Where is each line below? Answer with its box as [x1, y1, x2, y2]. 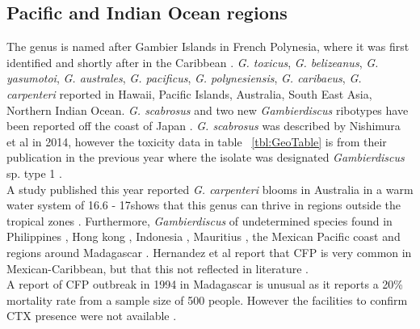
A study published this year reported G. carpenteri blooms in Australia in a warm [6, 180, 414, 197]
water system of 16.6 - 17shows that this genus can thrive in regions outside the [6, 196, 401, 213]
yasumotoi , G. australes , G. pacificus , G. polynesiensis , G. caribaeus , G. [6, 70, 362, 86]
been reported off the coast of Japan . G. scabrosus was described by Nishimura [6, 117, 401, 134]
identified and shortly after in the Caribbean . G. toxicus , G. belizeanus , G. [6, 53, 379, 70]
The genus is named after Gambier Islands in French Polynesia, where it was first [6, 38, 409, 55]
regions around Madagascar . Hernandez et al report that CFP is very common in [6, 243, 412, 260]
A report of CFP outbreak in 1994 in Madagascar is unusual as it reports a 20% [6, 276, 404, 293]
